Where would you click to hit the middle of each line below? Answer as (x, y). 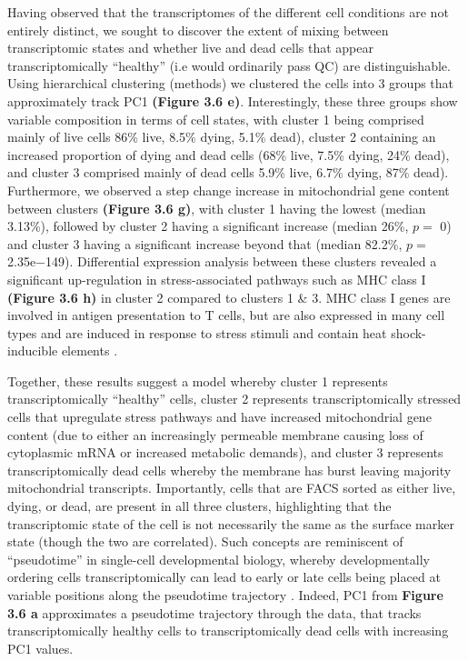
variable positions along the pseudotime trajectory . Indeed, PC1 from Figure (225, 595)
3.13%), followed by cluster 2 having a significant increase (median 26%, (208, 226)
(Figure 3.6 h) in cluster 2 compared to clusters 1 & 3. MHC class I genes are (229, 297)
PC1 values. (40, 648)
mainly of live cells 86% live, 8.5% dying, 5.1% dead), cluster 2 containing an (222, 137)
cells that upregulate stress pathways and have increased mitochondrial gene (219, 417)
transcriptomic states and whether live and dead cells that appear (190, 48)
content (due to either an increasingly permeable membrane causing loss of (215, 434)
